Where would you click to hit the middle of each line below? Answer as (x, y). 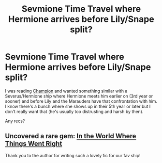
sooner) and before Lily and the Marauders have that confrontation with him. (81, 101)
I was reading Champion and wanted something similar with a (66, 91)
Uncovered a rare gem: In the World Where (71, 136)
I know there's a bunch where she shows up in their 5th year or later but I (78, 106)
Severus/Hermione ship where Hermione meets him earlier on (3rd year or (79, 96)
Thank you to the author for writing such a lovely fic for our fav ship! (73, 155)
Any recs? (15, 121)
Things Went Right (34, 144)
